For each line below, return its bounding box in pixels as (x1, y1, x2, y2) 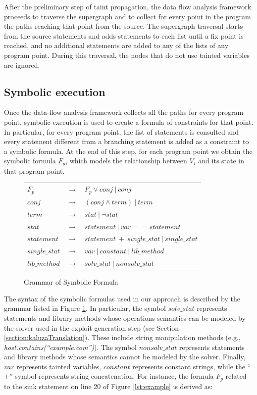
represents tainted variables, (16, 361, 102, 371)
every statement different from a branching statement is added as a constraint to (4, 136, 249, 147)
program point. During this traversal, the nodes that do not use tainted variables (4, 49, 250, 60)
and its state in (198, 155, 245, 166)
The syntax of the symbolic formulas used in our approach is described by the (4, 293, 241, 303)
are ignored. (4, 59, 40, 70)
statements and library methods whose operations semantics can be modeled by (4, 312, 246, 323)
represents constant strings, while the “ (132, 361, 251, 371)
